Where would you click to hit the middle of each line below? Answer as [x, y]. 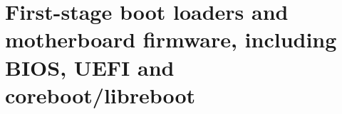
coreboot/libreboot [100, 95]
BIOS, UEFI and [90, 67]
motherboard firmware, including [171, 39]
